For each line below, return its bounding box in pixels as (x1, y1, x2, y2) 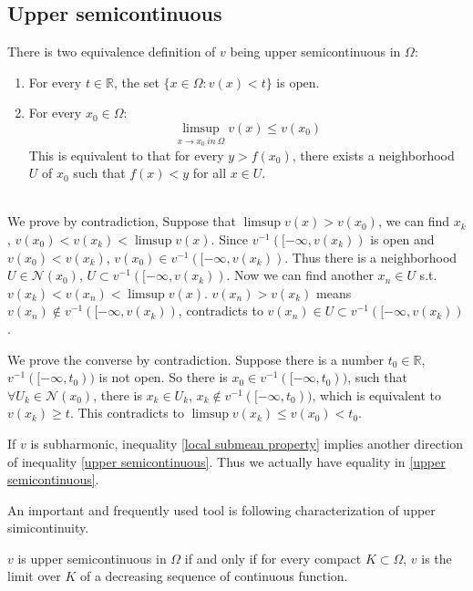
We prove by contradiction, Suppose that (7, 212, 237, 231)
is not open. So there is (98, 368, 228, 387)
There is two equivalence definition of (7, 42, 216, 61)
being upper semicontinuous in (230, 42, 401, 61)
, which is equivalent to (312, 385, 442, 404)
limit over (7, 566, 61, 586)
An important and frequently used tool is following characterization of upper (7, 500, 436, 519)
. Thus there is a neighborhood (284, 247, 458, 266)
